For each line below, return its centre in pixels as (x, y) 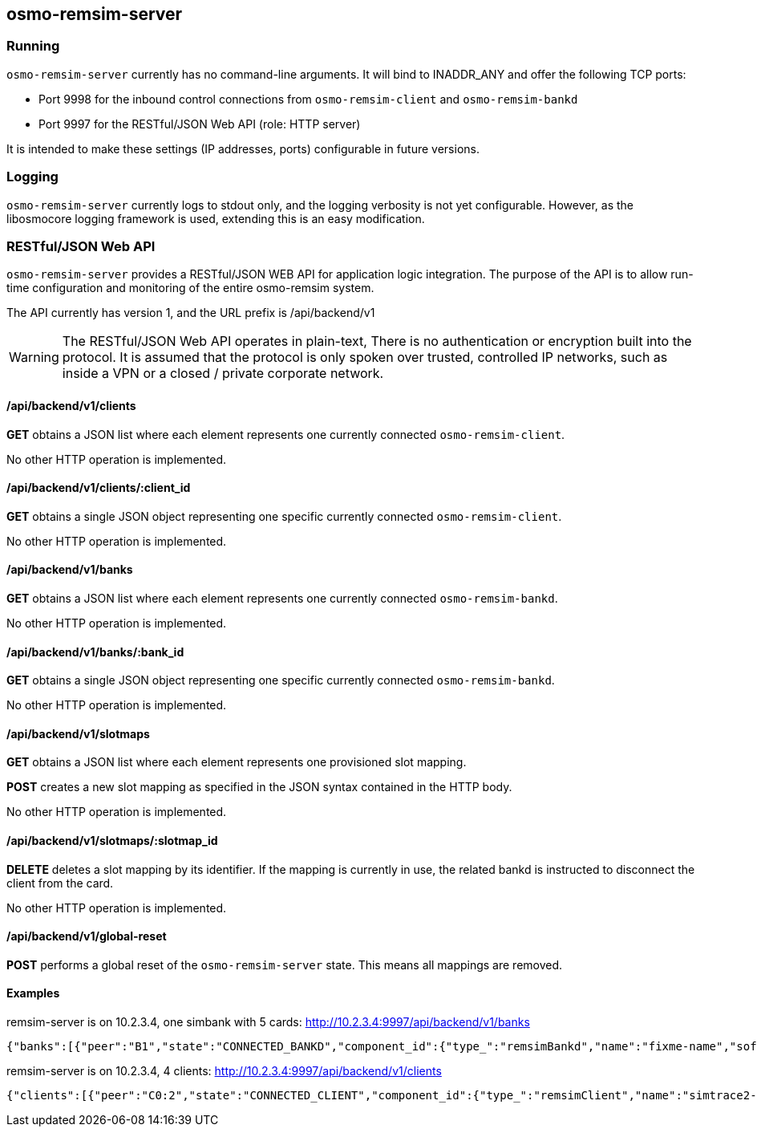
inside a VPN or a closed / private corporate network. (223, 374)
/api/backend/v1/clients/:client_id (99, 488)
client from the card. (60, 883)
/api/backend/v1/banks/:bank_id (95, 652)
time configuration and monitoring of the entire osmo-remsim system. (190, 288)
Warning (34, 357)
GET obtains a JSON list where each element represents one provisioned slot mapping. (237, 762)
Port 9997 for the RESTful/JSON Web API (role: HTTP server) (200, 124)
